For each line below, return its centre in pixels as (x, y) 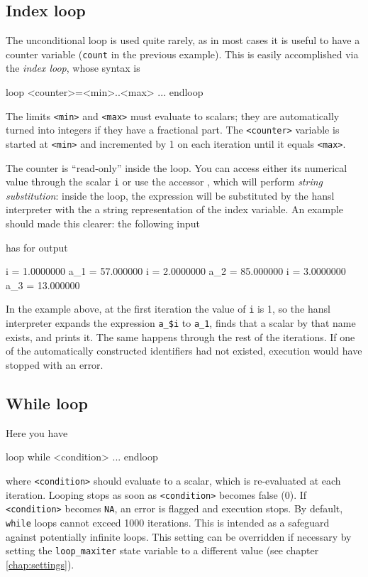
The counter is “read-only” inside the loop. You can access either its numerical (177, 167)
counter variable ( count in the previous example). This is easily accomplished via (182, 54)
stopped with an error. (55, 364)
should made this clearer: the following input (103, 223)
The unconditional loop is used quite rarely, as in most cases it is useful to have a (183, 40)
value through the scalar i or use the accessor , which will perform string (165, 182)
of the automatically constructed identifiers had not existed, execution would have (184, 351)
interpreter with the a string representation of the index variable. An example (175, 209)
